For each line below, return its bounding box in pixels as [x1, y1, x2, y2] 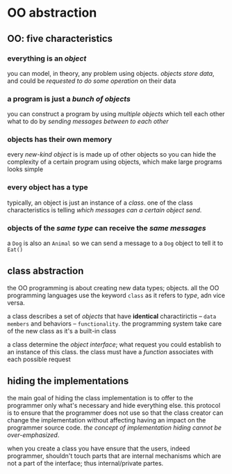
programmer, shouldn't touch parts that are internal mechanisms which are [7, 451, 222, 460]
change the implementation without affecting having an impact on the [7, 416, 206, 424]
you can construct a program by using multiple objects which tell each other [7, 110, 225, 118]
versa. [7, 298, 26, 307]
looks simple [7, 165, 44, 173]
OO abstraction [7, 5, 97, 21]
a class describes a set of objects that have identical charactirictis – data [7, 312, 217, 320]
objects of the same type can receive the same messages [7, 223, 206, 232]
